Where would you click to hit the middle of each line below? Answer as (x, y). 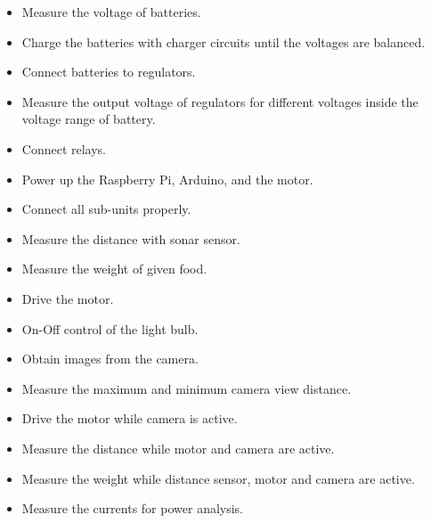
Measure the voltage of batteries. (111, 12)
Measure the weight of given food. (114, 269)
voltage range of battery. (89, 119)
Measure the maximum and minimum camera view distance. (187, 388)
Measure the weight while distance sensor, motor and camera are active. (218, 478)
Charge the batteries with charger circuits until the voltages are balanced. (224, 41)
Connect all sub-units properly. (106, 209)
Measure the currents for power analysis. (133, 508)
